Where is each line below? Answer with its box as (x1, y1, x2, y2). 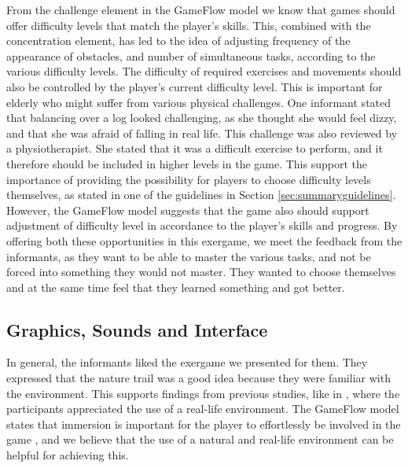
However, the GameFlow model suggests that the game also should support (6, 201, 369, 218)
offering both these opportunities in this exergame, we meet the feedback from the (6, 232, 402, 249)
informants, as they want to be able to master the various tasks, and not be (6, 248, 371, 264)
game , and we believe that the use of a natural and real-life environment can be (6, 431, 394, 448)
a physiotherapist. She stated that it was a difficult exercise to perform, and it (6, 140, 383, 157)
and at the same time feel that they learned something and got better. (6, 278, 345, 295)
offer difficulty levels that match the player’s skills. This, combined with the (6, 17, 371, 33)
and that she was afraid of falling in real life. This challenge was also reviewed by (6, 124, 398, 141)
